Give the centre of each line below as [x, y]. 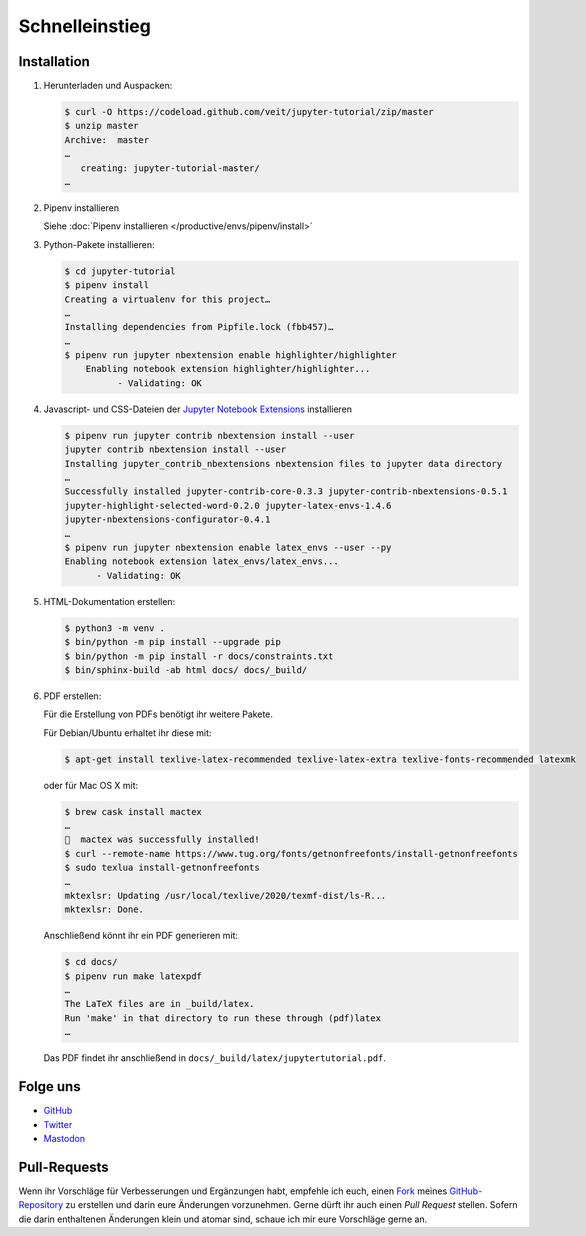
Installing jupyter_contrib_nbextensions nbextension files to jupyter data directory [283, 463]
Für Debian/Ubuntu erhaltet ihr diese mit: [127, 732]
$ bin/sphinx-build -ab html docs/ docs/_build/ [186, 669]
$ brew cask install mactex [133, 811]
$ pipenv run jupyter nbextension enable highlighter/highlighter [230, 355]
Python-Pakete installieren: [99, 244]
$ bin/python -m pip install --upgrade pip [173, 642]
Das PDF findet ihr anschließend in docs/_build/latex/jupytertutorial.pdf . [215, 1058]
